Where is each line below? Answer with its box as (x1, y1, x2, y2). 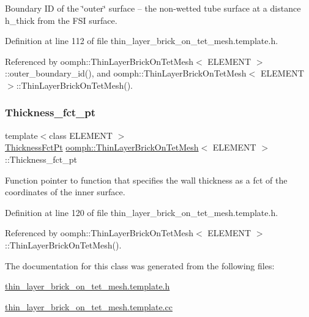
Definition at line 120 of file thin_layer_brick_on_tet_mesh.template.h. (5, 206, 278, 218)
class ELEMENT (49, 129, 113, 141)
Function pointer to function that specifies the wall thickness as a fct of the (5, 173, 288, 186)
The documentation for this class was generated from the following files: (5, 259, 275, 272)
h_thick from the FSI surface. (5, 13, 117, 26)
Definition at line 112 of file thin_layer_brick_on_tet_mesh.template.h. (5, 34, 278, 47)
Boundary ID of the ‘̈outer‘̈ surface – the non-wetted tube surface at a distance (5, 2, 301, 14)
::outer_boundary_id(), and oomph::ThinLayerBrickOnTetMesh (5, 67, 247, 80)
